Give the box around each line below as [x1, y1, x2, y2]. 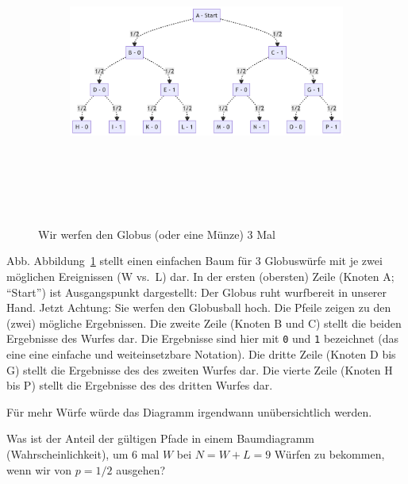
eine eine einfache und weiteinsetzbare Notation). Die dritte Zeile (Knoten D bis [6, 346, 396, 362]
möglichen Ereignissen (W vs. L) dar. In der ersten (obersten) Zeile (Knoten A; [6, 267, 395, 284]
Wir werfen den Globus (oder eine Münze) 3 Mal [38, 225, 275, 242]
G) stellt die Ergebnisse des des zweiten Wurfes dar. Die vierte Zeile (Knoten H [6, 361, 393, 378]
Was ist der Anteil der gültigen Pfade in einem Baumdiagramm [6, 430, 314, 447]
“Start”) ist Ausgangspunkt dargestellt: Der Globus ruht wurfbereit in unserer [6, 283, 387, 300]
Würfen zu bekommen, [274, 445, 385, 462]
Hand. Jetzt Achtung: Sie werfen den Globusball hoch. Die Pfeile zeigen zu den [6, 299, 391, 316]
